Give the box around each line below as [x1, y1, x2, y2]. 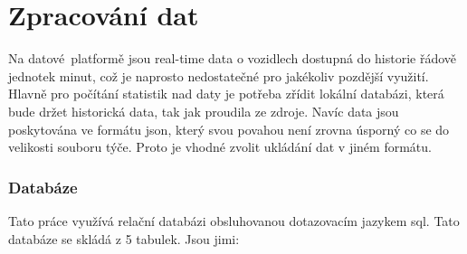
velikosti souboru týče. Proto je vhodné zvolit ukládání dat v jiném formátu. [8, 137, 432, 156]
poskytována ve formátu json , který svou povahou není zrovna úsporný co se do [8, 119, 450, 138]
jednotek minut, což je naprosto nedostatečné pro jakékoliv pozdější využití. [8, 66, 429, 85]
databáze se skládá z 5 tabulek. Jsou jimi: [8, 229, 240, 248]
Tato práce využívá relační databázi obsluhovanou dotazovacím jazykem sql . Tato [8, 211, 460, 230]
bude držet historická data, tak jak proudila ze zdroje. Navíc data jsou [8, 101, 399, 120]
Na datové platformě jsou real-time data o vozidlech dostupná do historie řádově [8, 49, 457, 68]
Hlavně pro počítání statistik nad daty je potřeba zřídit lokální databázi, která [8, 84, 444, 103]
